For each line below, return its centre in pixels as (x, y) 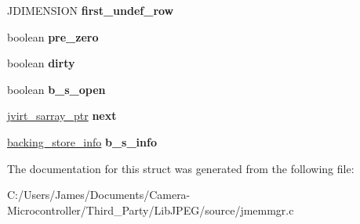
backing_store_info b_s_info (82, 141)
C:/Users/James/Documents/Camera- (99, 195)
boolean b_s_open (56, 89)
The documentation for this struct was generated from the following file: (181, 168)
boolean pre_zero (53, 36)
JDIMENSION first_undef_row (91, 10)
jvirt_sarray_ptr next (62, 116)
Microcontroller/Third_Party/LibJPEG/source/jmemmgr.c (151, 210)
